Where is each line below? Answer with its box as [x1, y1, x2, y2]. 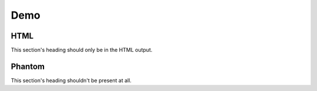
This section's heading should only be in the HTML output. [11, 47, 153, 54]
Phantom [11, 61, 45, 71]
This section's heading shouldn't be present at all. [11, 76, 132, 84]
